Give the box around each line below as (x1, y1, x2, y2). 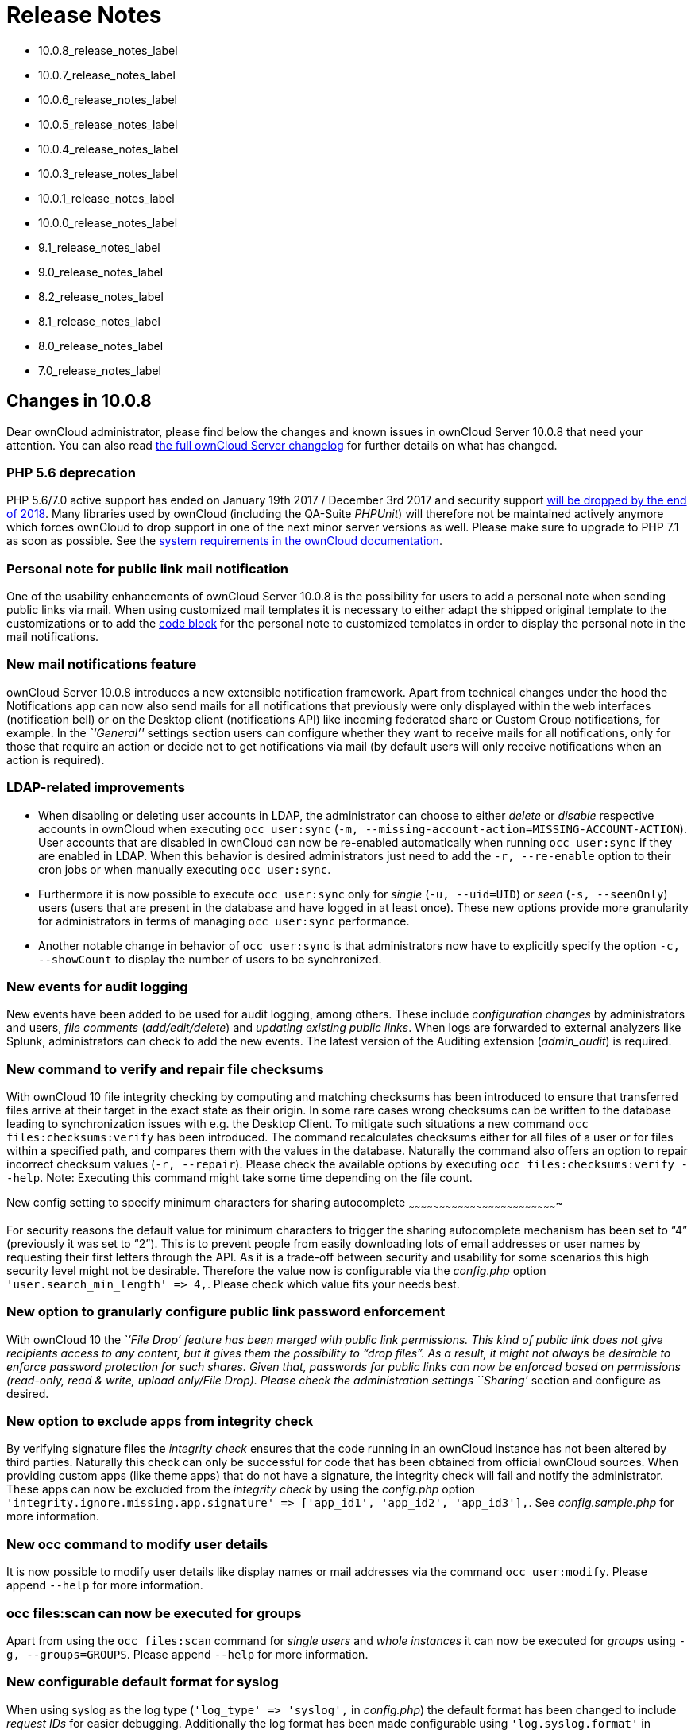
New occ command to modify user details (6, 1535, 268, 1552)
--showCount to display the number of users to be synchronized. (38, 952, 382, 966)
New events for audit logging (6, 978, 188, 994)
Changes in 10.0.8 (6, 391, 152, 411)
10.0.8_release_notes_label (38, 43, 178, 57)
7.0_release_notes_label (38, 363, 161, 377)
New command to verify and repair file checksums (6, 1060, 324, 1077)
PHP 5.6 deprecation (6, 464, 136, 481)
